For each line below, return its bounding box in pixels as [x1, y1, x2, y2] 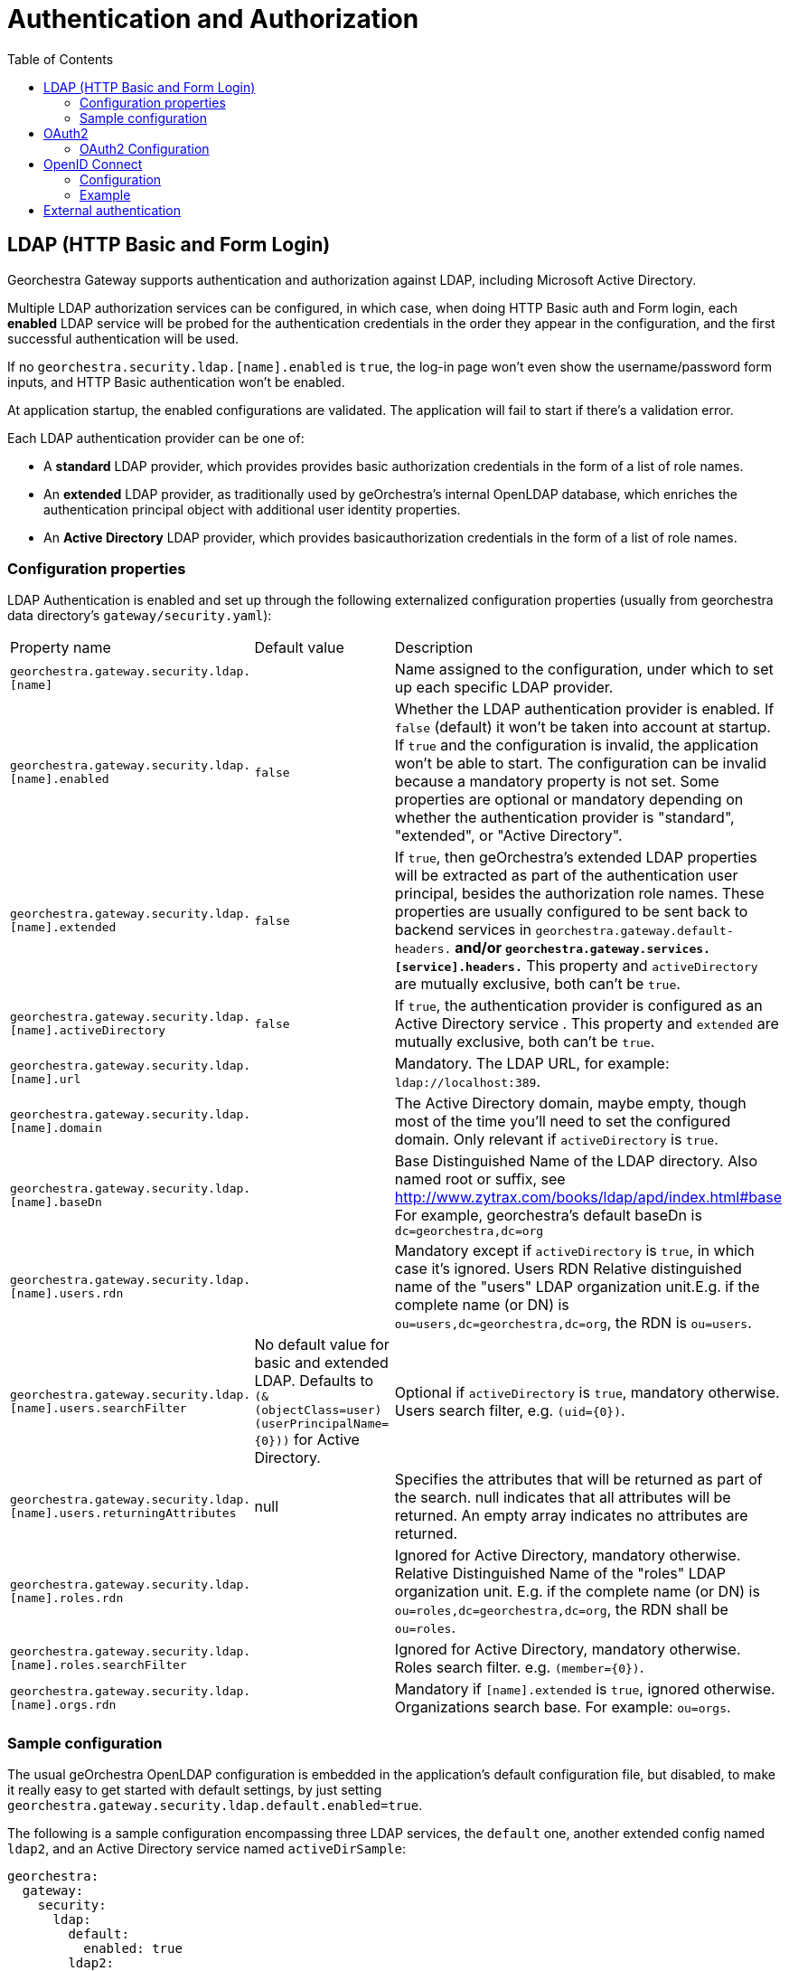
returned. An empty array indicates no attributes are [394, 1506, 748, 1525]
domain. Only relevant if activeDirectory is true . [394, 1130, 719, 1149]
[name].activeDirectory [10, 1023, 166, 1038]
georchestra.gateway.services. [504, 942, 710, 957]
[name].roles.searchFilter [10, 1658, 187, 1673]
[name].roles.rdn [10, 1591, 124, 1606]
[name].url [10, 1072, 81, 1087]
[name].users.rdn [10, 1287, 124, 1301]
